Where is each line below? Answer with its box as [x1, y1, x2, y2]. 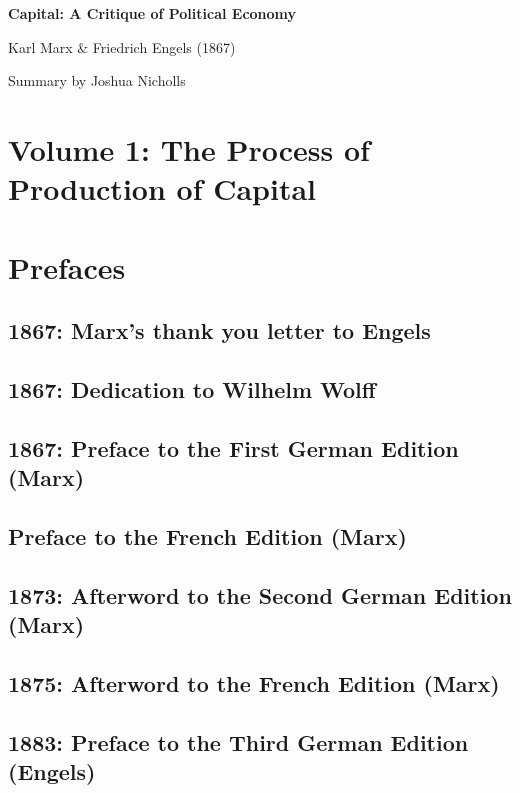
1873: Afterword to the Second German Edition [8, 579, 512, 610]
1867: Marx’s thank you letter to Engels [8, 315, 431, 346]
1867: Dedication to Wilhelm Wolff [8, 373, 376, 404]
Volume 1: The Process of [8, 128, 370, 169]
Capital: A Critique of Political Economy [8, 3, 297, 23]
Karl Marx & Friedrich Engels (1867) [8, 36, 236, 57]
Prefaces [8, 246, 126, 287]
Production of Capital [8, 168, 317, 209]
